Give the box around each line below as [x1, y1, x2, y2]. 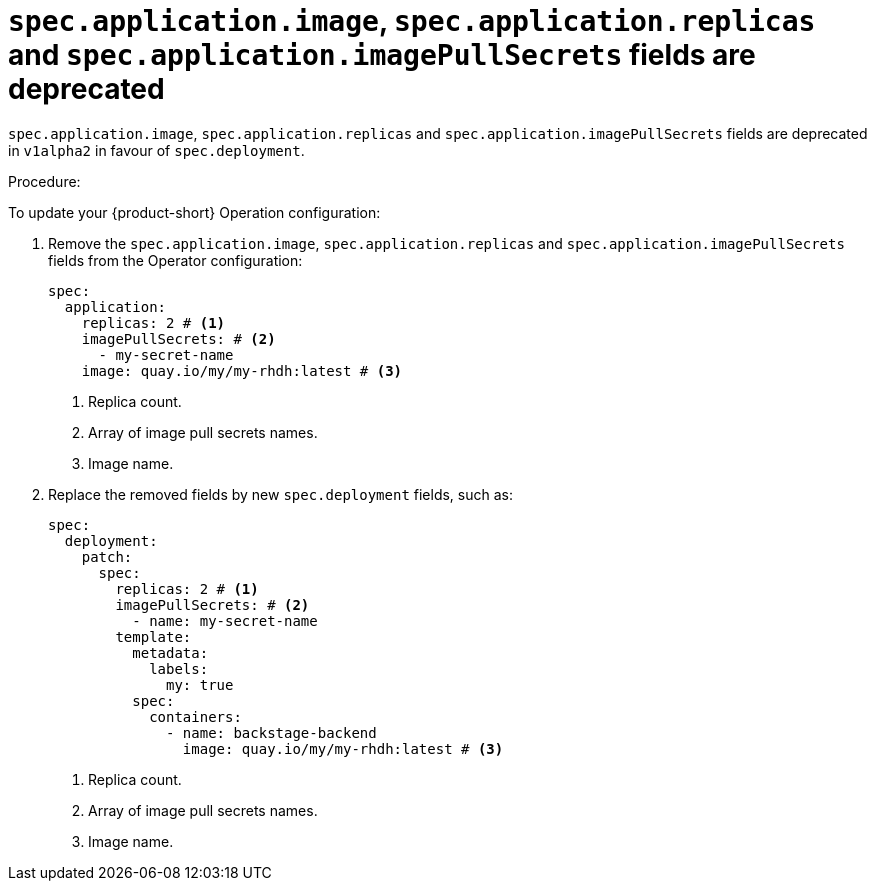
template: [115, 628, 192, 645]
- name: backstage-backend [166, 724, 377, 741]
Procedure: [8, 172, 81, 190]
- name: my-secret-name [132, 612, 318, 629]
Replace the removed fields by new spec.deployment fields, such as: [48, 485, 514, 503]
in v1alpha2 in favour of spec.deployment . [8, 141, 305, 159]
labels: [149, 660, 209, 677]
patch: [81, 548, 133, 565]
